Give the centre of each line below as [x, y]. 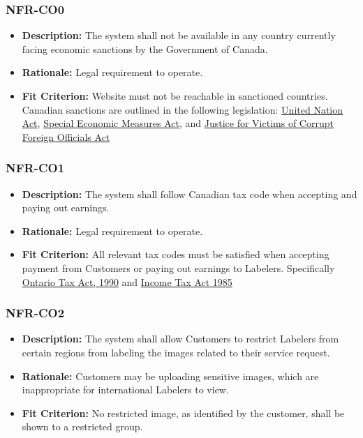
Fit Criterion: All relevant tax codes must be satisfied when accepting [176, 254]
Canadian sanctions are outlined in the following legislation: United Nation [183, 109]
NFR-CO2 [35, 313]
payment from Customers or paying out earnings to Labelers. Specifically [178, 267]
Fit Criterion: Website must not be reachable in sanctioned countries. [175, 96]
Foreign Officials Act [66, 136]
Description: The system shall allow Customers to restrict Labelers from [180, 339]
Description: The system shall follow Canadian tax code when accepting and [190, 194]
